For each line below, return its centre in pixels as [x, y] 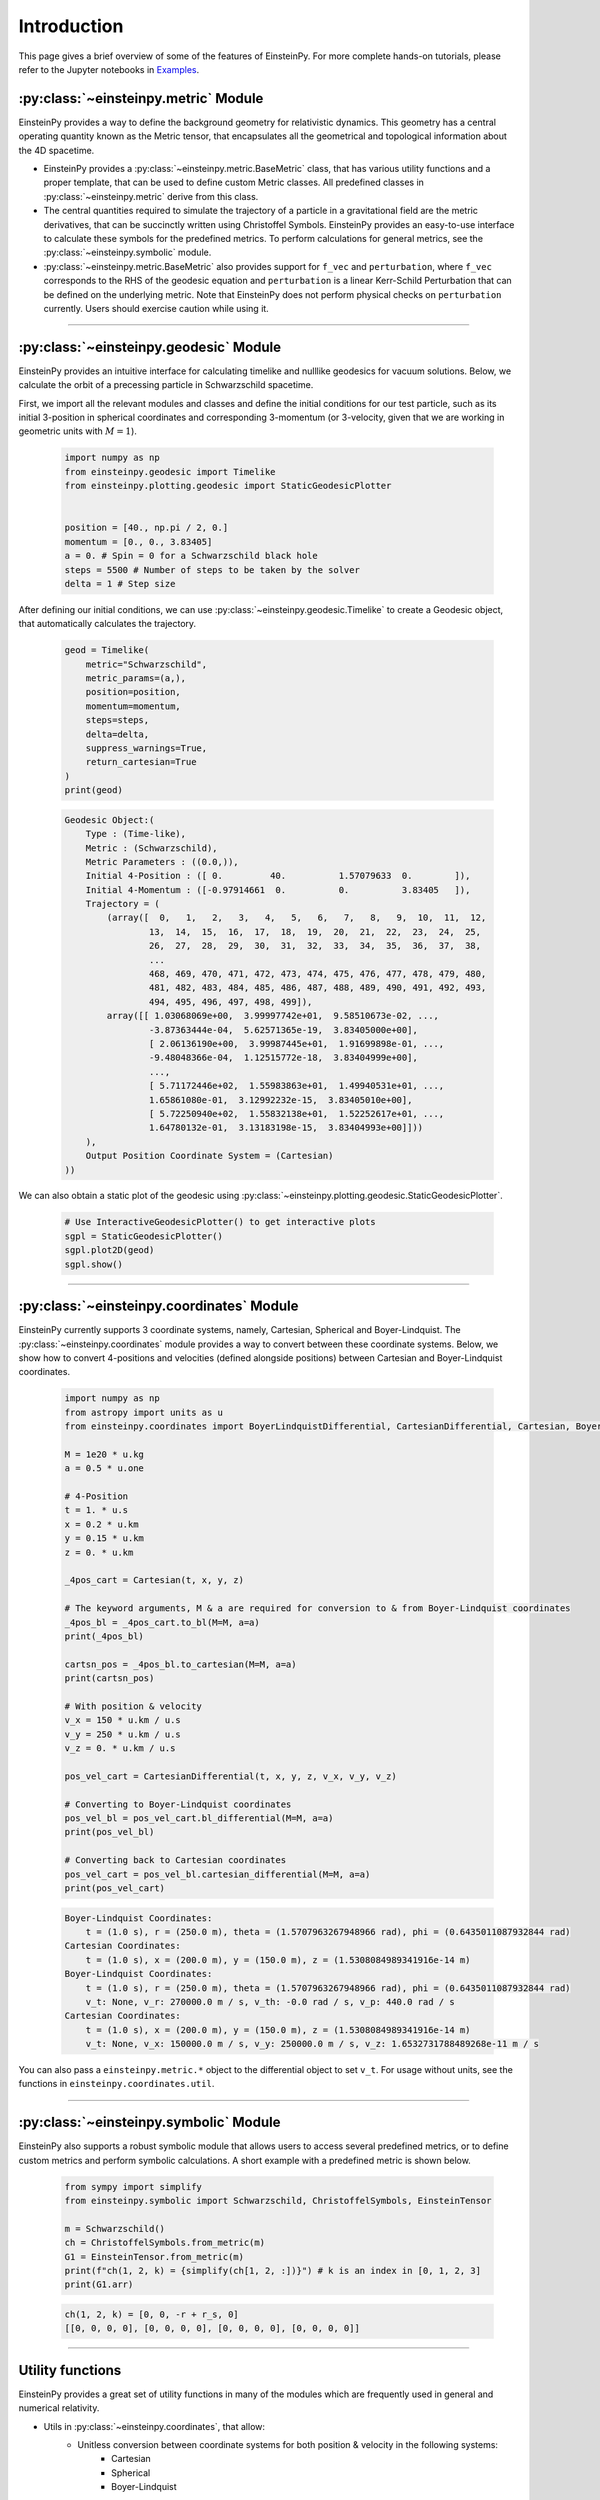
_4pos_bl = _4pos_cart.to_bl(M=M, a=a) [162, 1622]
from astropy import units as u [144, 1412]
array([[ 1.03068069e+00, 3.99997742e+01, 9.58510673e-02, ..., [273, 1016]
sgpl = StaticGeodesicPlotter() [144, 1236]
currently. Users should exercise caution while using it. [156, 308]
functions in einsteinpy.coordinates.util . [116, 2084]
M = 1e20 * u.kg [104, 1454]
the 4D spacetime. [56, 150]
